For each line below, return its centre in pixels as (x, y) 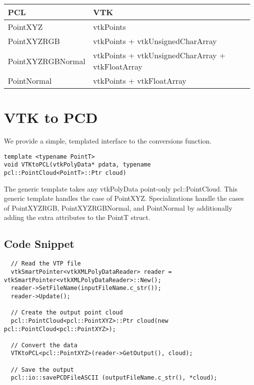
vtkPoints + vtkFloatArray (140, 81)
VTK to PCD (51, 117)
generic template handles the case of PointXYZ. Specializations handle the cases (124, 198)
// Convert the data (44, 345)
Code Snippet (39, 244)
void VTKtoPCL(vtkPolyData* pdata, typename (77, 165)
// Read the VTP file (46, 264)
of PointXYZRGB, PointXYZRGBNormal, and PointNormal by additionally (118, 207)
